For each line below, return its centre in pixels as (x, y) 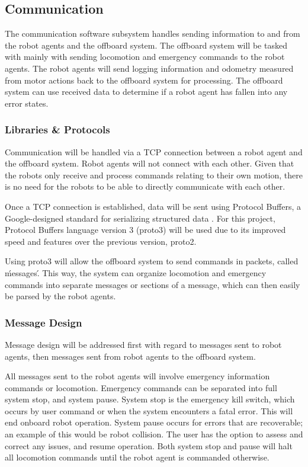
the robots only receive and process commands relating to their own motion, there (154, 175)
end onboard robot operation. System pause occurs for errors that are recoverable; (154, 422)
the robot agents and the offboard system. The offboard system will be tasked (146, 45)
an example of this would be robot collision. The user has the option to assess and (154, 434)
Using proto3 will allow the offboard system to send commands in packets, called (152, 261)
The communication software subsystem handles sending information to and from (153, 33)
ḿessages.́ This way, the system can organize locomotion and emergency (136, 272)
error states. (27, 103)
